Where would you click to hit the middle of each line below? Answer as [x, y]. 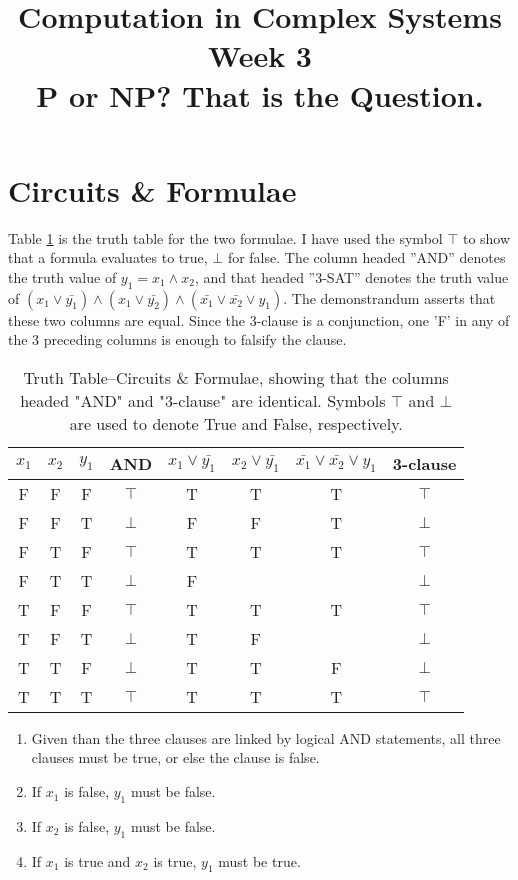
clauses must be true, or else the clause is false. [175, 757]
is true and [97, 860]
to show [486, 237]
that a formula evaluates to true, [108, 257]
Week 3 [260, 55]
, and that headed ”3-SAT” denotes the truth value [352, 276]
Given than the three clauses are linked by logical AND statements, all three [266, 737]
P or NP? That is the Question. [260, 94]
